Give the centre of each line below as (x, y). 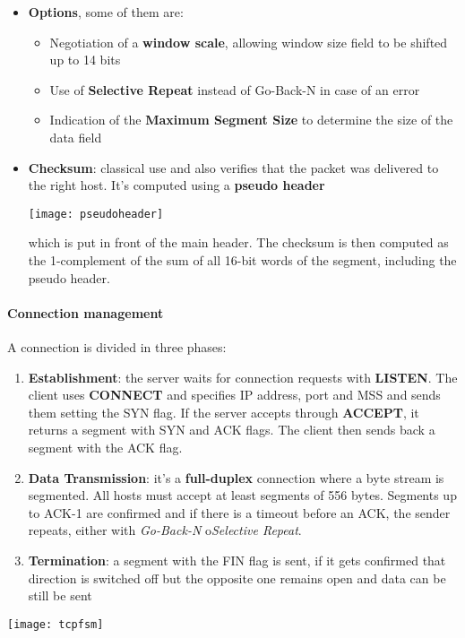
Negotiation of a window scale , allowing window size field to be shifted (249, 42)
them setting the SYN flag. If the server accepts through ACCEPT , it (224, 412)
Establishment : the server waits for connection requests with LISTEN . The (243, 377)
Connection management (86, 312)
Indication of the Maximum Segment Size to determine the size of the (251, 120)
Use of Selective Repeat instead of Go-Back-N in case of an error (235, 89)
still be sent (60, 595)
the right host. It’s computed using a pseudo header (177, 185)
